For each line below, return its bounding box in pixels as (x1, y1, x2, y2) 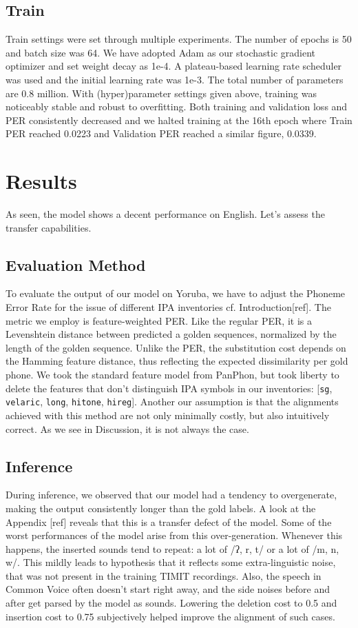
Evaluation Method (6, 254, 146, 275)
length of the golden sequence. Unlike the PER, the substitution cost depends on (6, 340, 346, 354)
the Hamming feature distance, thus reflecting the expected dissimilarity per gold (6, 354, 348, 368)
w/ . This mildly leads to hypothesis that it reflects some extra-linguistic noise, (6, 555, 336, 569)
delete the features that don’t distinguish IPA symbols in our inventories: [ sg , (6, 381, 333, 395)
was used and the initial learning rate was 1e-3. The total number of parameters (6, 72, 344, 86)
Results (6, 167, 77, 195)
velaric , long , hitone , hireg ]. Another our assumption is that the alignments (6, 394, 339, 409)
